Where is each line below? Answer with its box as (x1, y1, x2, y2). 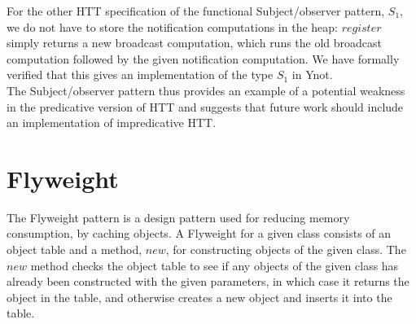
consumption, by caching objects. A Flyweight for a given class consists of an (7, 225, 392, 242)
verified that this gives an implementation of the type (7, 66, 274, 83)
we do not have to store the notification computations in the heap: (7, 18, 338, 35)
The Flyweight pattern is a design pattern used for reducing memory (7, 208, 350, 225)
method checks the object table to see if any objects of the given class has (30, 256, 399, 274)
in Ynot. (291, 66, 333, 83)
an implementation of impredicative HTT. (7, 114, 217, 131)
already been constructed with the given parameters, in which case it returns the (7, 273, 409, 290)
